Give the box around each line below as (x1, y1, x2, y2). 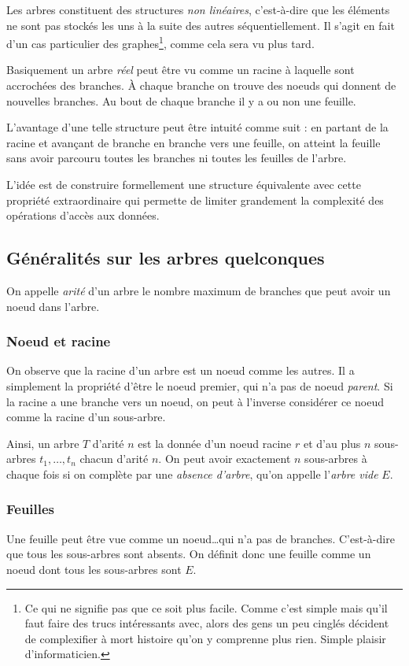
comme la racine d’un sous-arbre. (6, 409, 166, 425)
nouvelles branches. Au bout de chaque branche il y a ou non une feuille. (6, 92, 356, 109)
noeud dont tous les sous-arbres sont (6, 561, 182, 577)
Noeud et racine (6, 331, 111, 351)
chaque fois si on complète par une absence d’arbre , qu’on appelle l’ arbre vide (6, 465, 378, 482)
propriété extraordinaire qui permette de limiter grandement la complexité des (6, 191, 384, 208)
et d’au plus (303, 435, 361, 451)
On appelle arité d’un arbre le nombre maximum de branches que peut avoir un (6, 282, 391, 298)
